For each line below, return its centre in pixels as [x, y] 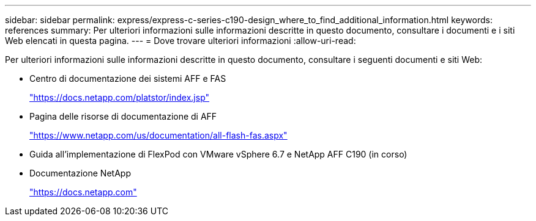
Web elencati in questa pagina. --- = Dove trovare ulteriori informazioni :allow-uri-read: [181, 41]
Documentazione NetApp [80, 173]
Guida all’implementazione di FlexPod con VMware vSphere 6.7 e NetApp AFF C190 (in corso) [218, 154]
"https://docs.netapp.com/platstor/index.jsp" [120, 97]
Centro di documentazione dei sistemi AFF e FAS [128, 78]
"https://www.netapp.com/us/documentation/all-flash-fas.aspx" [158, 135]
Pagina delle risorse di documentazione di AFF [123, 116]
